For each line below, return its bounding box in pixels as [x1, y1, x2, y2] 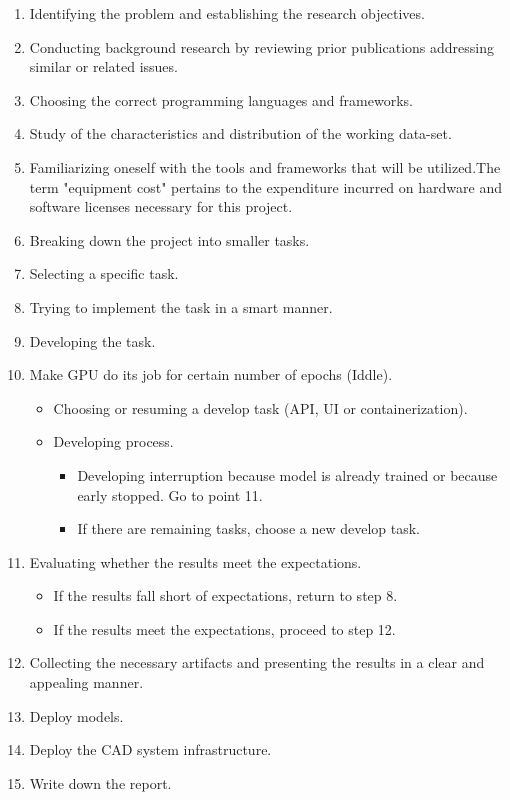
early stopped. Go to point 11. [77, 484, 263, 505]
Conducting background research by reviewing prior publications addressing [29, 36, 494, 57]
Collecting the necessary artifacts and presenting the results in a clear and [29, 652, 485, 673]
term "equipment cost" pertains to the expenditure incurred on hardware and [29, 176, 502, 197]
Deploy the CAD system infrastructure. [29, 739, 272, 760]
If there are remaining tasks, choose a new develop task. [77, 518, 420, 539]
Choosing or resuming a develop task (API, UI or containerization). [53, 397, 468, 418]
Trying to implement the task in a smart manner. [29, 296, 333, 317]
